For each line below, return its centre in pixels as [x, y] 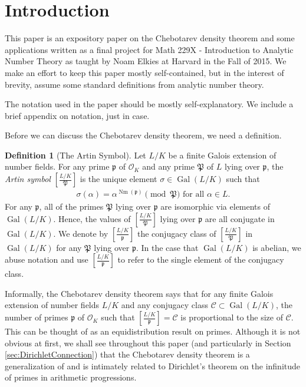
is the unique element [119, 179]
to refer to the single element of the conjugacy [201, 259]
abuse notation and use [47, 259]
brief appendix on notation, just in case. [77, 115]
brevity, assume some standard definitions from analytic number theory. [134, 84]
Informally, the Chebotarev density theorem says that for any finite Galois [139, 293]
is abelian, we [277, 247]
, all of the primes [71, 206]
